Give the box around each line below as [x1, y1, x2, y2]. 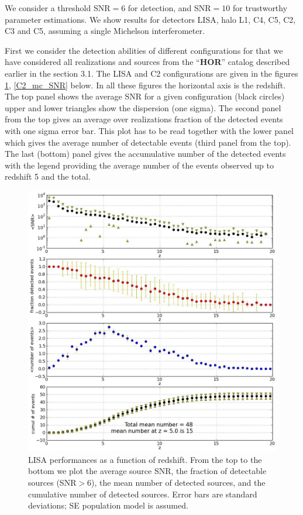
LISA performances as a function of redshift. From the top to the [28, 453, 262, 465]
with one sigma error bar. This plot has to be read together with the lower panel [5, 124, 294, 136]
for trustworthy [232, 2, 288, 13]
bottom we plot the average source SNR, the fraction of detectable [28, 465, 267, 477]
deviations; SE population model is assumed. [28, 499, 188, 511]
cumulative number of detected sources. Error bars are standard [28, 487, 257, 500]
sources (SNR [28, 476, 77, 488]
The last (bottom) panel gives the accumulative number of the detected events [5, 147, 286, 160]
